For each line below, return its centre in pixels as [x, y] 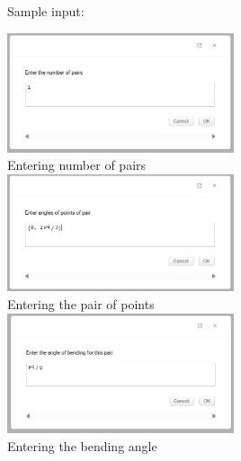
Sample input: [46, 11]
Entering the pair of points [81, 304]
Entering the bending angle [82, 445]
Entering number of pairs [77, 165]
